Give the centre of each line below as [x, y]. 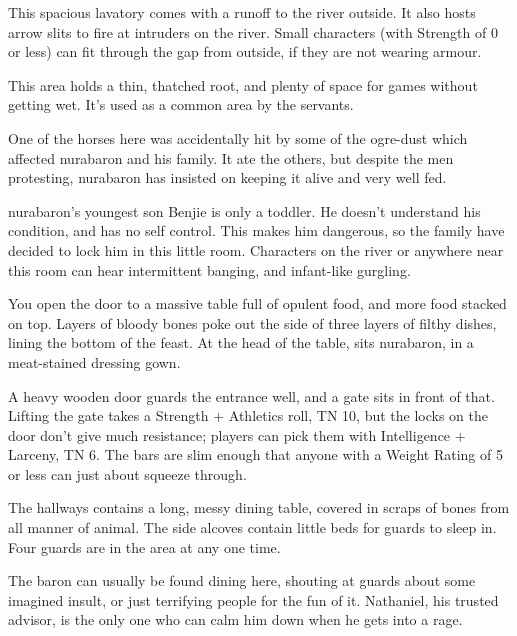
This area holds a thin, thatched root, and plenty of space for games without [243, 84]
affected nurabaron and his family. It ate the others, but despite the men [231, 157]
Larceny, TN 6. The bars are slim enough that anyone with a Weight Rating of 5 [255, 454]
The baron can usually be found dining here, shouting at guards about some [242, 580]
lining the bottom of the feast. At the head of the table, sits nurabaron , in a [241, 342]
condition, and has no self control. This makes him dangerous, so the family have [256, 230]
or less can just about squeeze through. [127, 473]
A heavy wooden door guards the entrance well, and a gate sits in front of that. [251, 395]
